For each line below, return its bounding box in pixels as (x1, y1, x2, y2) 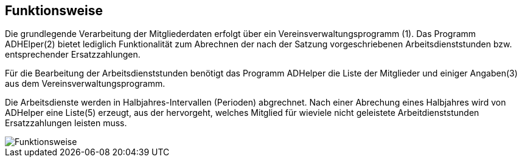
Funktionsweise (5, 3, 103, 18)
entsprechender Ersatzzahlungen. (5, 49, 141, 60)
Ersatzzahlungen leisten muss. (5, 118, 127, 129)
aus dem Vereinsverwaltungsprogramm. (5, 78, 165, 89)
